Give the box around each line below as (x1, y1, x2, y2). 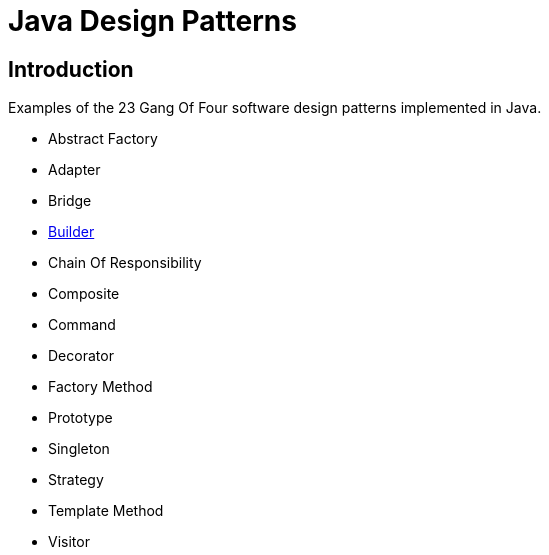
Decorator (48, 347, 114, 365)
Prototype (48, 409, 113, 427)
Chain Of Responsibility (48, 254, 202, 272)
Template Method (48, 502, 164, 520)
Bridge (48, 192, 92, 210)
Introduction (8, 56, 134, 82)
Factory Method (48, 378, 153, 396)
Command (48, 316, 116, 334)
